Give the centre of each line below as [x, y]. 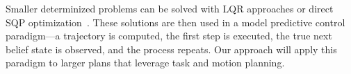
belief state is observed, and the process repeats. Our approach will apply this [171, 49]
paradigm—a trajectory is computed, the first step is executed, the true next [169, 36]
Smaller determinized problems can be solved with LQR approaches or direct [170, 8]
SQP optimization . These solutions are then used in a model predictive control [175, 22]
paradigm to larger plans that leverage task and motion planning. [145, 63]
